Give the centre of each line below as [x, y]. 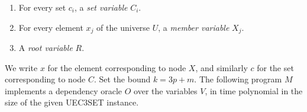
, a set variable [101, 7]
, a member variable [194, 27]
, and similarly [222, 67]
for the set [275, 67]
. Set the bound [122, 79]
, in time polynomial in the [254, 90]
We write [21, 67]
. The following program [238, 79]
